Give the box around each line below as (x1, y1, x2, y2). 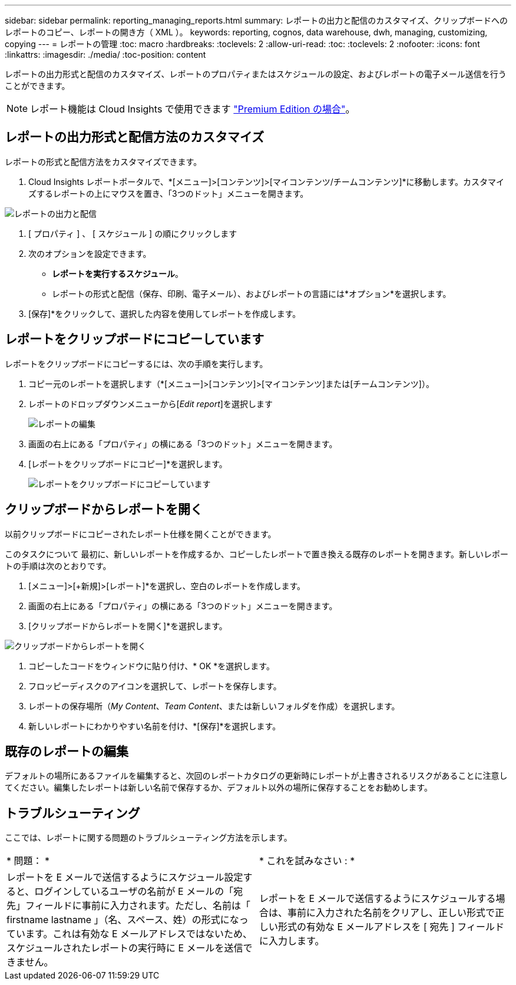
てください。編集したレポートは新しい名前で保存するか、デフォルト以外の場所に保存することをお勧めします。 (5, 782, 432, 793)
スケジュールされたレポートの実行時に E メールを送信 (6, 942, 243, 954)
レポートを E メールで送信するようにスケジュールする (259, 893, 496, 905)
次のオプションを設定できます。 (28, 248, 151, 259)
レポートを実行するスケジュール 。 (52, 268, 184, 279)
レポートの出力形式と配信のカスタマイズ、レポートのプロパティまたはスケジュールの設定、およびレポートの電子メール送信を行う (5, 69, 507, 79)
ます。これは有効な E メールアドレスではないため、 (25, 928, 253, 940)
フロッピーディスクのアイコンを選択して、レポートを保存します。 (28, 680, 282, 691)
